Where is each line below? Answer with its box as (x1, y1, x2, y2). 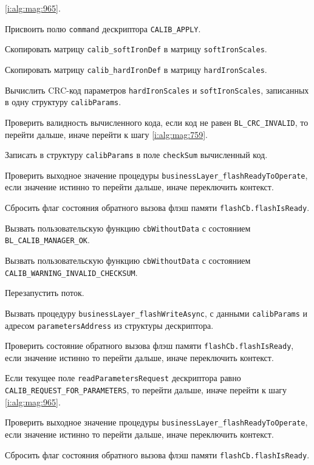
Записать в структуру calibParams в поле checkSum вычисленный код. (5, 148, 268, 161)
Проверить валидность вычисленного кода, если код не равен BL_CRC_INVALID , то (5, 115, 309, 128)
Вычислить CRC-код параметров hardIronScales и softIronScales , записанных (5, 83, 309, 96)
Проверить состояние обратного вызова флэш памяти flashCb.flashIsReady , (5, 339, 294, 352)
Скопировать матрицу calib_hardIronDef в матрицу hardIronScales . (5, 63, 267, 75)
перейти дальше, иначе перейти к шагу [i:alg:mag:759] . (5, 128, 208, 140)
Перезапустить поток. (5, 286, 84, 299)
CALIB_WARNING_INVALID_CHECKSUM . (5, 266, 138, 278)
